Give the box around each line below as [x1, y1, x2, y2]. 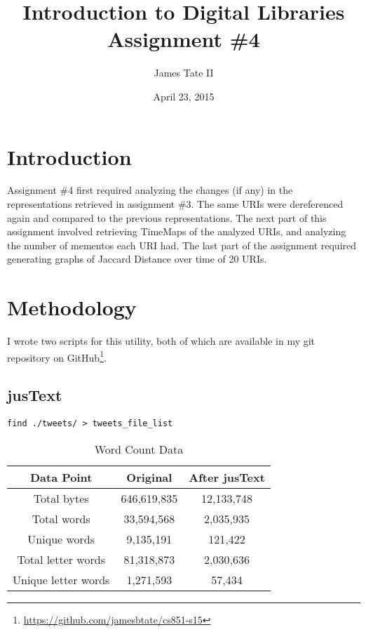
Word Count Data [94, 440, 184, 457]
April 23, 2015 [153, 88, 215, 103]
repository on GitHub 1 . [7, 348, 107, 364]
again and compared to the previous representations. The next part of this [7, 210, 327, 225]
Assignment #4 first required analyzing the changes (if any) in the [7, 183, 293, 197]
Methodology [7, 293, 137, 322]
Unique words [27, 530, 95, 547]
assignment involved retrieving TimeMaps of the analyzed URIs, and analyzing [7, 224, 346, 239]
